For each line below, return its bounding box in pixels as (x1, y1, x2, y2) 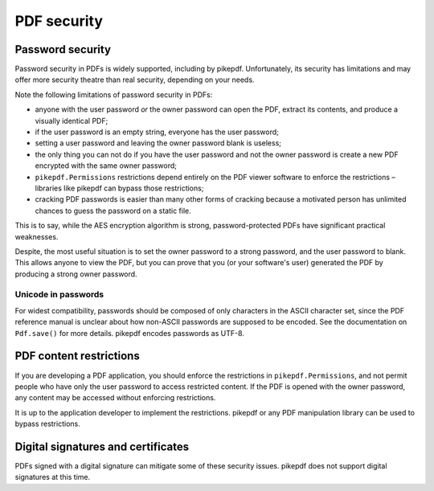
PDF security (14, 12, 104, 30)
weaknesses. (14, 231, 59, 241)
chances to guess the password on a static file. (35, 206, 192, 215)
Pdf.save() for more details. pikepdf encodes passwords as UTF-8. (14, 328, 245, 338)
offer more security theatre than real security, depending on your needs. (14, 75, 255, 84)
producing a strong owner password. (14, 269, 137, 279)
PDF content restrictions (14, 350, 140, 363)
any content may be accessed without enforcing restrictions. (14, 393, 216, 403)
